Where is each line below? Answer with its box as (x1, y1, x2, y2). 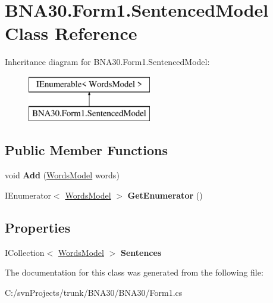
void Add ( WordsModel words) (5, 169, 120, 181)
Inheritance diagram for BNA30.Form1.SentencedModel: (5, 55, 210, 68)
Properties (5, 218, 71, 236)
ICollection (5, 246, 45, 258)
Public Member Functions (5, 141, 168, 159)
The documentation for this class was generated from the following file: (5, 266, 263, 279)
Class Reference (5, 21, 137, 45)
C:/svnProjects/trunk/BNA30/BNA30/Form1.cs (5, 286, 183, 298)
